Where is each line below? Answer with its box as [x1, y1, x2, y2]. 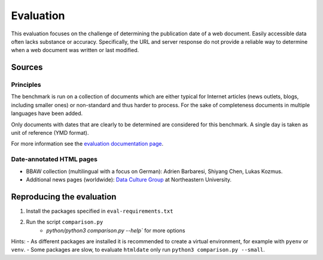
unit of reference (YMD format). [11, 129, 89, 137]
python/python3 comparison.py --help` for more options [46, 226, 185, 234]
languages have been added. [11, 110, 83, 117]
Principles [11, 81, 41, 89]
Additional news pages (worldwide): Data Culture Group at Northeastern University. [26, 176, 232, 183]
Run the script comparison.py [26, 219, 103, 226]
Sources [11, 62, 43, 72]
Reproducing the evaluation [11, 192, 117, 202]
